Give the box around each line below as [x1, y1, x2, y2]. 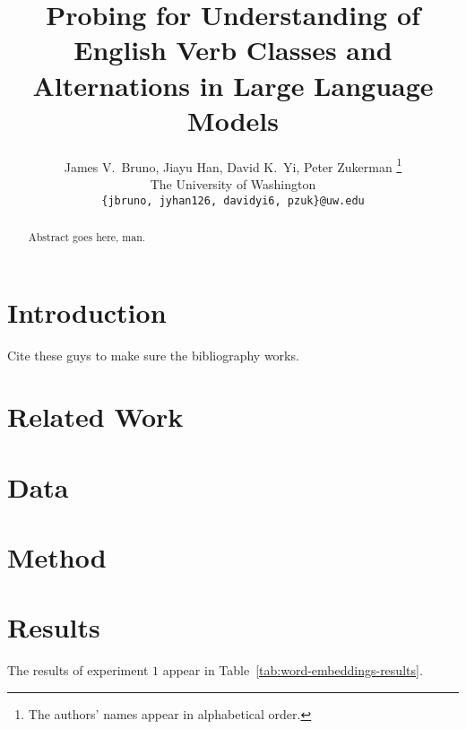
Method [7, 539, 107, 576]
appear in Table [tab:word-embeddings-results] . [162, 661, 423, 680]
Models [187, 101, 279, 138]
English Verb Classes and [73, 31, 393, 68]
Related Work [7, 398, 184, 435]
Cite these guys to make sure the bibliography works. [7, 345, 299, 364]
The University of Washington [150, 174, 316, 193]
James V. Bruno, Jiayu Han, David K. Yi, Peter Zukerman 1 [64, 154, 402, 176]
